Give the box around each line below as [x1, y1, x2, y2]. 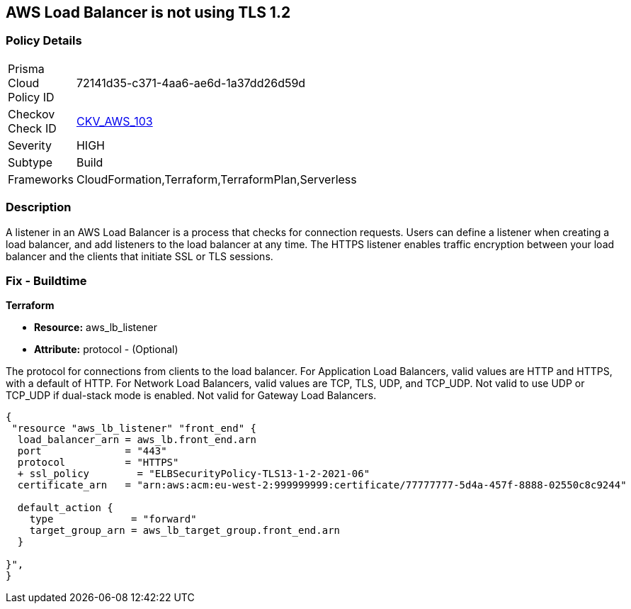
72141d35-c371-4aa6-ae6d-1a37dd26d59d [76, 75, 306, 90]
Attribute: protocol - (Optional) [34, 343, 178, 356]
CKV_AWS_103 [76, 113, 153, 128]
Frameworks [8, 172, 74, 186]
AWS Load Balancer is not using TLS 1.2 [6, 4, 291, 21]
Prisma [8, 61, 45, 76]
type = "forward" [29, 513, 197, 525]
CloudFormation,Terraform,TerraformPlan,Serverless [76, 172, 357, 186]
